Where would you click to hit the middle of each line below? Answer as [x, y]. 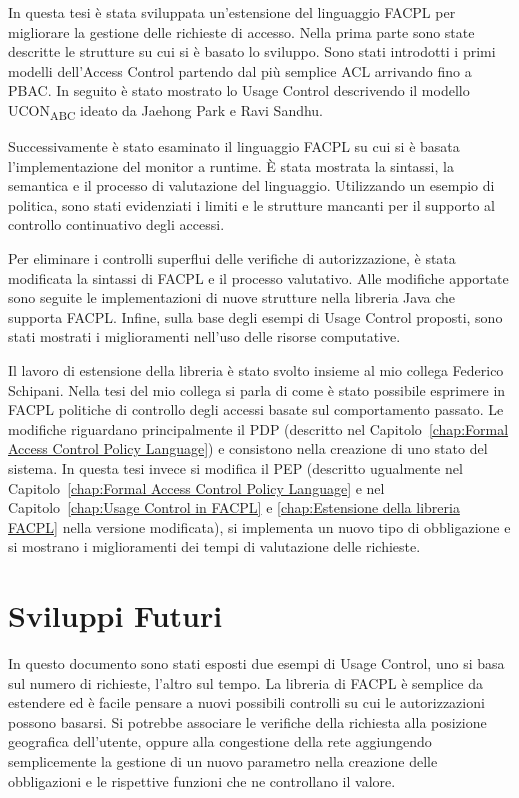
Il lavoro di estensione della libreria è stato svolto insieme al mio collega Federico [256, 370]
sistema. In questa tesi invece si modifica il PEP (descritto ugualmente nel [235, 468]
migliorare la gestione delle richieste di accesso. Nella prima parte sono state [241, 31]
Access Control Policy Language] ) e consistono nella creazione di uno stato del [248, 448]
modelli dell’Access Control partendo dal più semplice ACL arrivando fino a [240, 70]
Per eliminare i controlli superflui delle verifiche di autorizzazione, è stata [232, 258]
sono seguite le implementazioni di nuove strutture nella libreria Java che [232, 297]
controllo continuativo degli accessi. [116, 224]
